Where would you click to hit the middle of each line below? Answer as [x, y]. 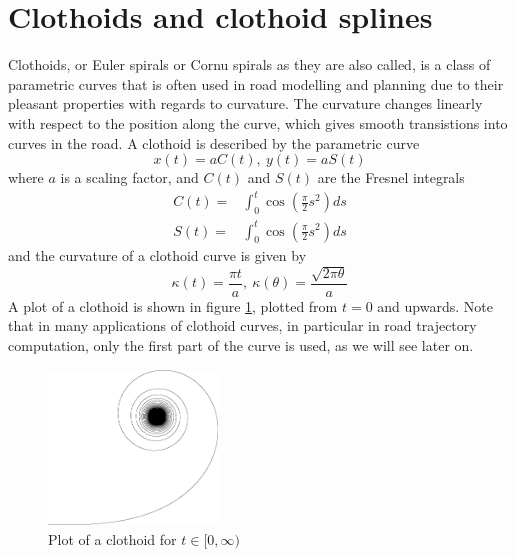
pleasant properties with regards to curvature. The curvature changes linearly [245, 103]
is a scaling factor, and [129, 177]
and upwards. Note [435, 305]
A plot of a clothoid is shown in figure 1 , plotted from [173, 305]
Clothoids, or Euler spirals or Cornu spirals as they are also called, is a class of [249, 64]
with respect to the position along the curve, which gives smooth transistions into [258, 122]
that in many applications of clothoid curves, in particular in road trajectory [242, 325]
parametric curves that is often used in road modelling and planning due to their [256, 83]
